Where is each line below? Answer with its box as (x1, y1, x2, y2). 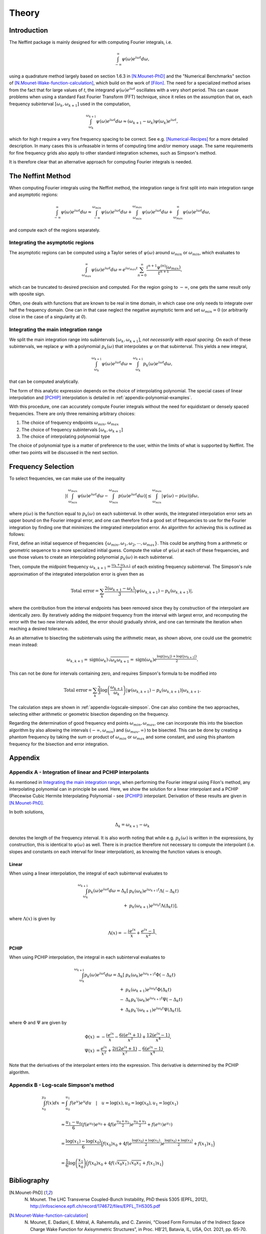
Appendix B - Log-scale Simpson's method (9, 1081, 114, 1088)
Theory (9, 7, 40, 18)
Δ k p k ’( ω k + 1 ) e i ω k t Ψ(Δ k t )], (125, 1006, 182, 1014)
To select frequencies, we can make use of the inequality (9, 475, 125, 481)
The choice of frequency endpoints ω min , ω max (21, 420, 119, 426)
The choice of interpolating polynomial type (21, 433, 110, 439)
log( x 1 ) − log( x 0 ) (66, 1138, 101, 1145)
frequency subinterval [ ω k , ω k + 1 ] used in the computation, (9, 101, 131, 108)
